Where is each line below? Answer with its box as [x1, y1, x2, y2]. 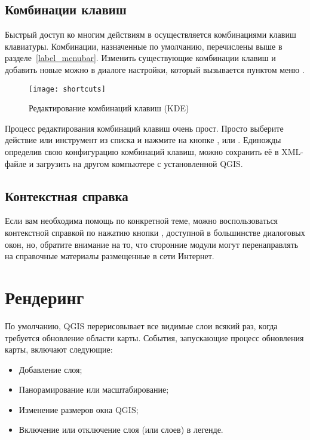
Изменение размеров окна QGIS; [19, 403, 139, 415]
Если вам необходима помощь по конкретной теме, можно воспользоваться [5, 214, 278, 227]
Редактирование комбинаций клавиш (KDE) [29, 102, 189, 114]
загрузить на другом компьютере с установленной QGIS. [36, 157, 243, 169]
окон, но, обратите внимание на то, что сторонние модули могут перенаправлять [5, 238, 299, 250]
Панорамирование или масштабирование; [19, 383, 169, 396]
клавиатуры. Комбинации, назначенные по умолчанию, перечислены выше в [5, 40, 283, 52]
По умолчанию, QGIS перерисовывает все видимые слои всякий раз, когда [5, 319, 278, 332]
